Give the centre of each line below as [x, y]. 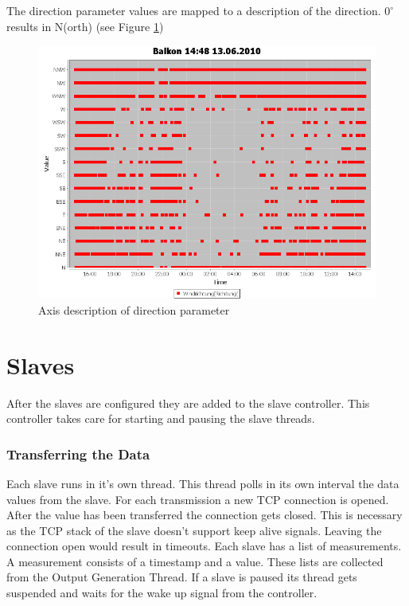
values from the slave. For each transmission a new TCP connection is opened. [198, 499]
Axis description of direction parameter [134, 309]
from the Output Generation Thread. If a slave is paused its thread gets [182, 577]
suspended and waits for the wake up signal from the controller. [162, 593]
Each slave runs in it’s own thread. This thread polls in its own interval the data [203, 483]
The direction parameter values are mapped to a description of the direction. [194, 10]
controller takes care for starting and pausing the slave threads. [161, 418]
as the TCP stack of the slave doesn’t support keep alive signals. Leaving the [194, 530]
